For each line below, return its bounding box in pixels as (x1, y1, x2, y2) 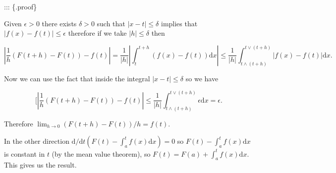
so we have (185, 73, 219, 83)
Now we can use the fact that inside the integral (4, 73, 150, 83)
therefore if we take (68, 28, 127, 38)
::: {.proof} (4, 1, 37, 11)
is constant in (4, 148, 45, 159)
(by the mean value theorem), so (52, 148, 151, 159)
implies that (161, 18, 198, 28)
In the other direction (4, 136, 69, 146)
